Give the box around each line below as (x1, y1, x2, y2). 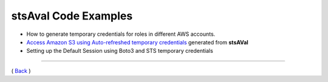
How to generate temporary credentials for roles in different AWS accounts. (26, 30, 216, 38)
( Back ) (11, 67, 31, 74)
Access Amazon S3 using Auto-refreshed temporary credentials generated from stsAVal (26, 38, 248, 46)
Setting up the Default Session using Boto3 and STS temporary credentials (26, 47, 214, 55)
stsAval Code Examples (11, 9, 133, 22)
